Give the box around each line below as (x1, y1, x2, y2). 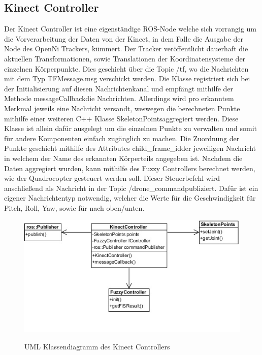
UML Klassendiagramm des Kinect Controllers (24, 341, 170, 351)
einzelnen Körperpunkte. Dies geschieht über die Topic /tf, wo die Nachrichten (4, 63, 249, 74)
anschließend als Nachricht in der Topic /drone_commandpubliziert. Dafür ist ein (4, 182, 258, 193)
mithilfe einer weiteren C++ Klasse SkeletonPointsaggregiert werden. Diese (4, 113, 239, 123)
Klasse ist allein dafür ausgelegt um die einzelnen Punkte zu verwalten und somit (4, 123, 257, 134)
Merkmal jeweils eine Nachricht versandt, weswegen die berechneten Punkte (4, 103, 240, 113)
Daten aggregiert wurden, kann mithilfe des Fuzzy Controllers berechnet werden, (4, 163, 255, 173)
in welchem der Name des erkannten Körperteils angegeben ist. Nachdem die (4, 152, 243, 163)
